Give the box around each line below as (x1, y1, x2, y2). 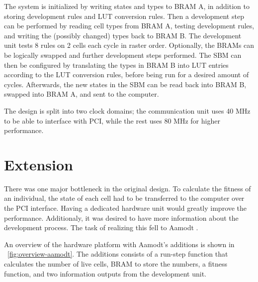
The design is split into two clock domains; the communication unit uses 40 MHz (4, 105, 251, 116)
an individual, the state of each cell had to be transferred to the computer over (4, 193, 245, 203)
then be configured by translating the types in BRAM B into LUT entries (4, 59, 229, 70)
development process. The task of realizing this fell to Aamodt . (4, 222, 198, 233)
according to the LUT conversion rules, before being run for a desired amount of (4, 69, 249, 80)
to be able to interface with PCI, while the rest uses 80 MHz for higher (4, 115, 220, 126)
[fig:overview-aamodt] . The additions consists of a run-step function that (7, 249, 228, 259)
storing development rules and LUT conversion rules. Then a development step (4, 10, 244, 21)
